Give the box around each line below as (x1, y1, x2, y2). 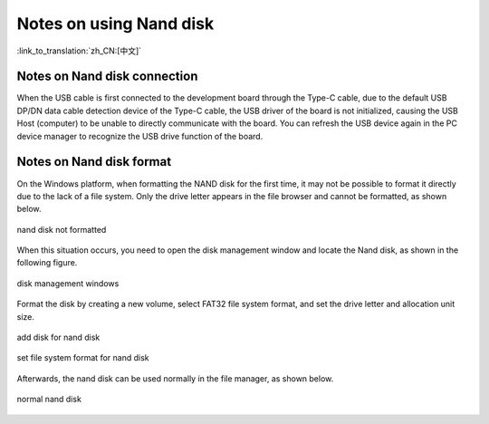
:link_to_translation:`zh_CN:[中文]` (16, 45, 142, 56)
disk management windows (16, 277, 120, 289)
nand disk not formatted (16, 224, 107, 235)
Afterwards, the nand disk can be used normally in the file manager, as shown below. (16, 372, 334, 384)
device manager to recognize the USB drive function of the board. (16, 130, 264, 141)
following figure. (16, 257, 78, 268)
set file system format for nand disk (16, 352, 149, 363)
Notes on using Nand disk (16, 14, 215, 34)
